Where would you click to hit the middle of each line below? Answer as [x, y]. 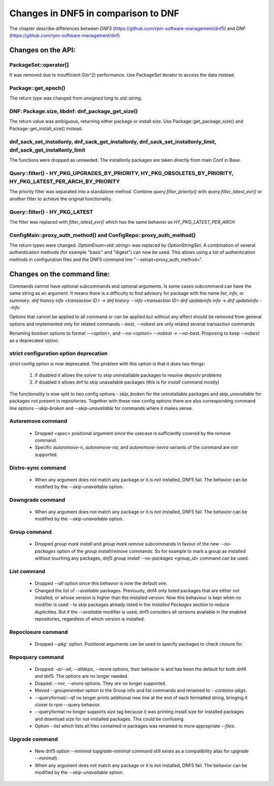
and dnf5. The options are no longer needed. [82, 676]
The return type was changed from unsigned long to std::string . [76, 98]
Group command [30, 532]
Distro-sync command [38, 468]
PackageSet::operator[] [39, 65]
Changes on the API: [42, 50]
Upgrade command [34, 739]
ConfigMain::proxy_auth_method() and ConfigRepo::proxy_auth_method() [102, 235]
